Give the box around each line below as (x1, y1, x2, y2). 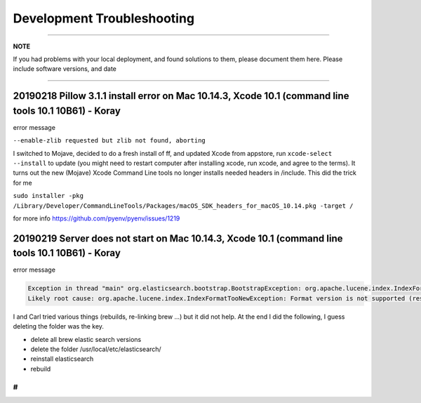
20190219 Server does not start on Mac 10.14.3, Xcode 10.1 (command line (13, 232, 343, 244)
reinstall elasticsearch (30, 355, 94, 363)
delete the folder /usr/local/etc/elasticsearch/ (30, 345, 161, 353)
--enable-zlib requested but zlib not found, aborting (13, 137, 206, 145)
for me (13, 178, 32, 187)
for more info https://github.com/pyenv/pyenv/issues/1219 (13, 214, 180, 223)
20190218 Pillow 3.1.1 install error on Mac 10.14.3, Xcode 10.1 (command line (13, 90, 349, 102)
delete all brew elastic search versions (30, 335, 142, 343)
